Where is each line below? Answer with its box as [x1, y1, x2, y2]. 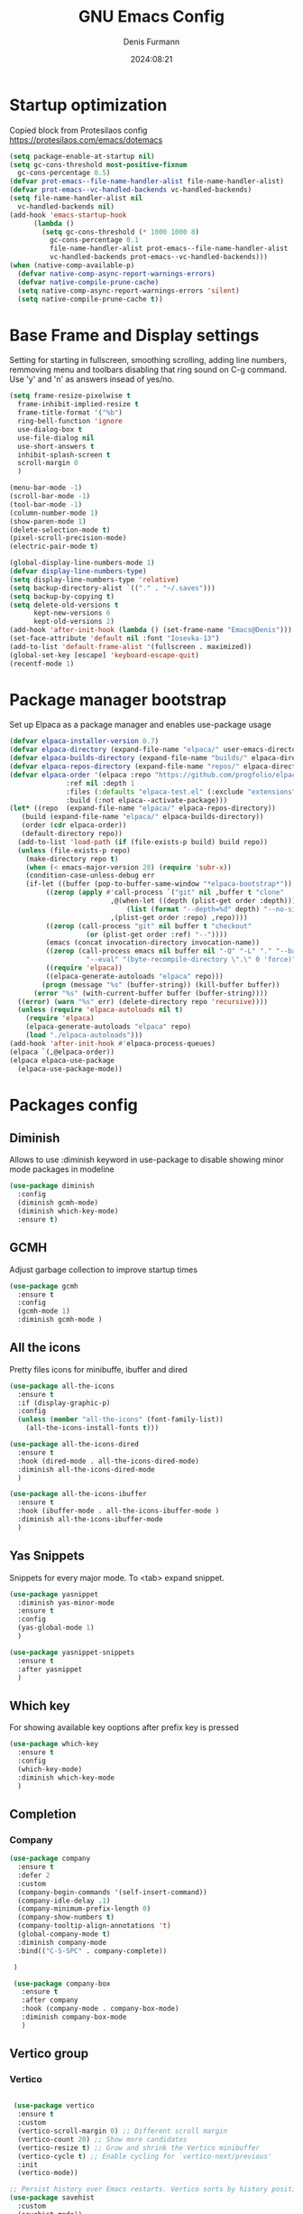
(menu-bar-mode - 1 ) [9, 483, 83, 493]
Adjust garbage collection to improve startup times [9, 1264, 198, 1275]
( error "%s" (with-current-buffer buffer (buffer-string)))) [32, 989, 269, 998]
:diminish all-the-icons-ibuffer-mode [17, 1515, 164, 1524]
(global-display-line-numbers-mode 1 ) [9, 558, 155, 568]
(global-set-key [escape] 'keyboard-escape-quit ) [9, 650, 200, 660]
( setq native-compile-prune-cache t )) [17, 294, 164, 303]
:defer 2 [17, 1871, 50, 1880]
